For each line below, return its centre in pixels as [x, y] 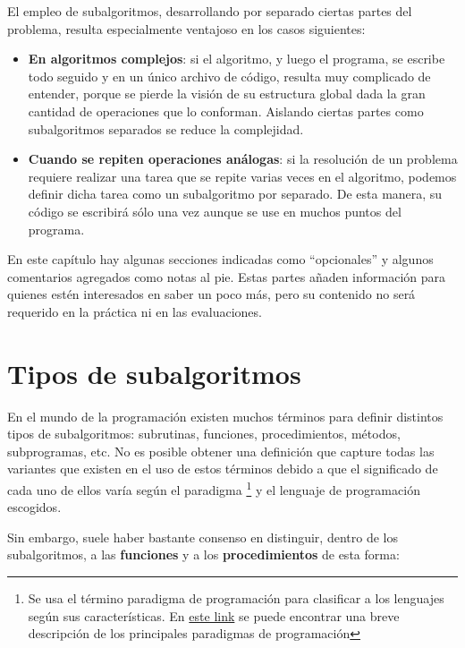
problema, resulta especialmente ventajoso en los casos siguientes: [186, 28]
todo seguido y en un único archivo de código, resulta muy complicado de [229, 76]
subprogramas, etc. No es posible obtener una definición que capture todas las [221, 451]
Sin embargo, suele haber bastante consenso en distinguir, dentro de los [203, 537]
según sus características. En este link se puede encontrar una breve [214, 615]
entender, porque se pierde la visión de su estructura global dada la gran [227, 94]
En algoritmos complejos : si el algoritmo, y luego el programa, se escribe [237, 59]
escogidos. [34, 507]
